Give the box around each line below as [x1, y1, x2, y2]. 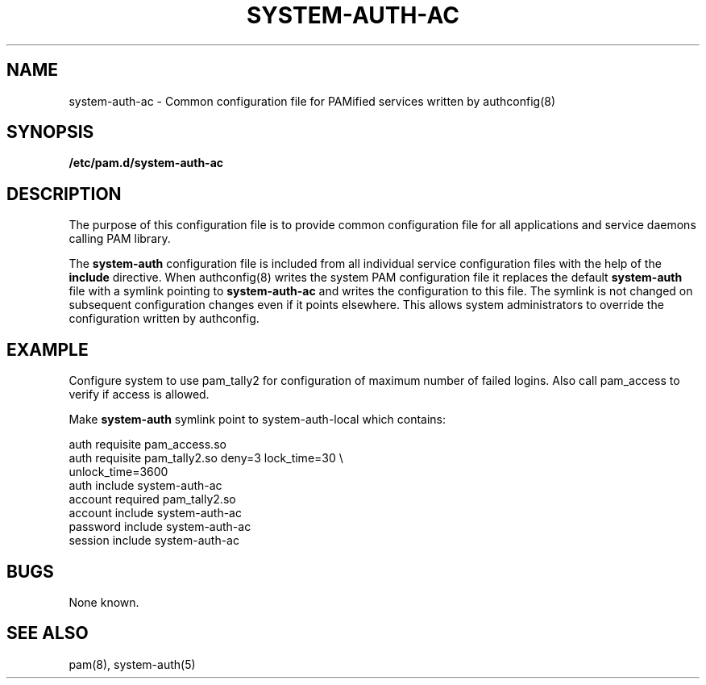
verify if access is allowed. [69, 387, 210, 402]
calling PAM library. [69, 232, 171, 246]
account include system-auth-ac [69, 506, 242, 520]
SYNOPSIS [6, 122, 94, 143]
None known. [69, 595, 139, 609]
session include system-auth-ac [69, 533, 239, 548]
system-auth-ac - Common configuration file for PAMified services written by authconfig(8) [69, 94, 556, 108]
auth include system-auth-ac [69, 478, 222, 493]
